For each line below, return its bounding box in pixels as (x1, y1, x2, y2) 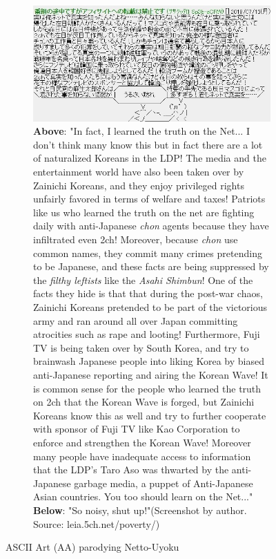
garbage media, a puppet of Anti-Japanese (74, 475, 253, 490)
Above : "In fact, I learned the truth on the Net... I (33, 124, 250, 138)
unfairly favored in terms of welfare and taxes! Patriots (33, 191, 266, 206)
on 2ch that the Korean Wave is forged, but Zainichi (33, 395, 255, 409)
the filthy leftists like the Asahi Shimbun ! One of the (33, 272, 253, 287)
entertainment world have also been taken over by (33, 164, 244, 179)
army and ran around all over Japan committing (33, 313, 238, 328)
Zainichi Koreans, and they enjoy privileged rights (33, 178, 244, 192)
